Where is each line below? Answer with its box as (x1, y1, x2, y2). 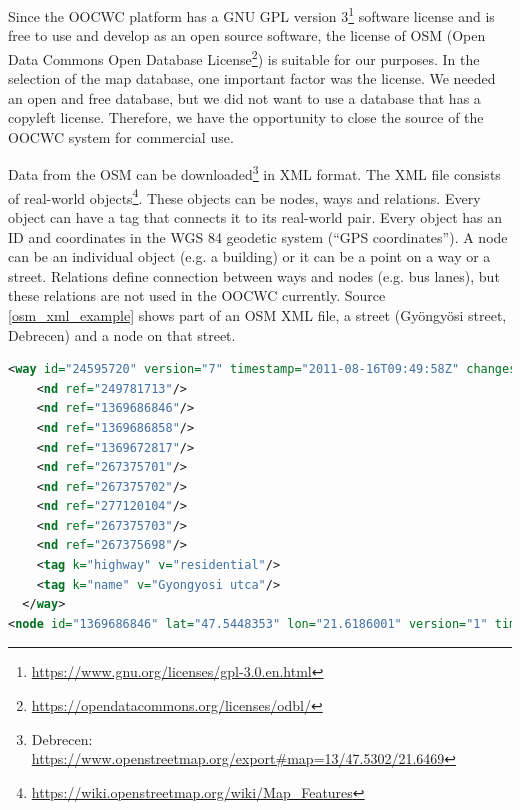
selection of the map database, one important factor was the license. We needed (8, 68, 496, 89)
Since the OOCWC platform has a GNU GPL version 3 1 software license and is (8, 3, 495, 26)
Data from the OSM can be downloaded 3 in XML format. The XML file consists (8, 161, 501, 185)
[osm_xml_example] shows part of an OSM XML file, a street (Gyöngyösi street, (8, 304, 507, 325)
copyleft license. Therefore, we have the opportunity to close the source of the (8, 107, 484, 128)
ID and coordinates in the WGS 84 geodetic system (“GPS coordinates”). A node (8, 226, 508, 247)
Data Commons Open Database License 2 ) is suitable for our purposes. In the (8, 45, 480, 69)
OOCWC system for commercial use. (8, 126, 234, 147)
